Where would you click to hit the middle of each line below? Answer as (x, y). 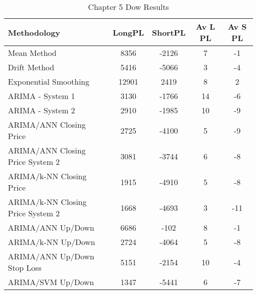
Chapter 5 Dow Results (128, 7)
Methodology (34, 32)
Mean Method (32, 53)
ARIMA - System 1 (42, 96)
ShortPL (169, 32)
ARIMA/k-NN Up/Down (52, 242)
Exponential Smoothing (49, 81)
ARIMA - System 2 (42, 110)
